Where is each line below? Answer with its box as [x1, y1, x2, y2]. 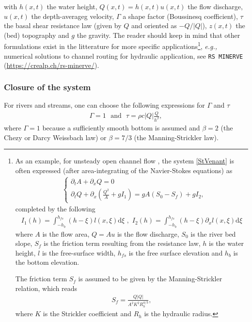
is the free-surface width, [42, 247, 116, 258]
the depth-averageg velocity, [31, 11, 114, 21]
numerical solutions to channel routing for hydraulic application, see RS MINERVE [4, 50, 243, 61]
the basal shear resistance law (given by [4, 20, 122, 31]
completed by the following [15, 204, 95, 214]
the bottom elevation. [15, 257, 79, 267]
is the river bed [190, 228, 236, 239]
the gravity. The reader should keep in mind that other [77, 30, 240, 40]
